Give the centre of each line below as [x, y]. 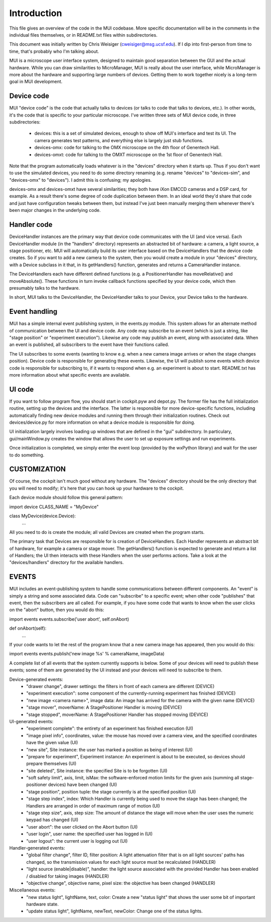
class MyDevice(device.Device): [43, 516]
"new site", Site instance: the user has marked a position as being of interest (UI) [110, 750]
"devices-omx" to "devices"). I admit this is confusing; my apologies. [81, 180]
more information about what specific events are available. [70, 375]
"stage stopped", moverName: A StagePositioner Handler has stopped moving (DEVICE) [117, 714]
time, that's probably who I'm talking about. [54, 51]
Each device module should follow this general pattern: [66, 498]
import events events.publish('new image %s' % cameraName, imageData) [87, 654]
